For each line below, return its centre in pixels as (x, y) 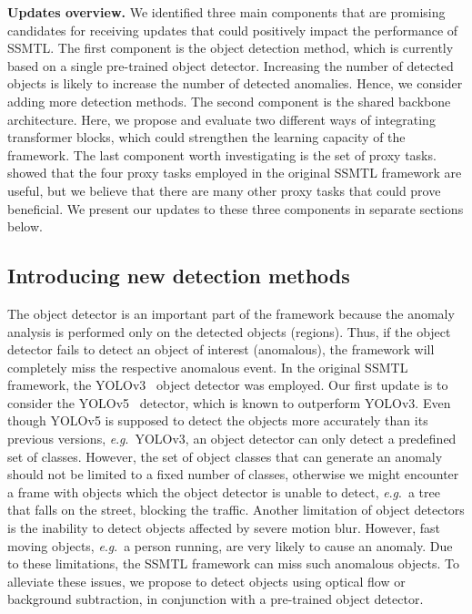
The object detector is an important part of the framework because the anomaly (231, 313)
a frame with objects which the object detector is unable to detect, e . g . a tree (224, 491)
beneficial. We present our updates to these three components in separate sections (236, 208)
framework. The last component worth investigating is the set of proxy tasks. (222, 154)
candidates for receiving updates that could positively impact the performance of (233, 30)
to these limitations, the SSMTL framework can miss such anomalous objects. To (233, 563)
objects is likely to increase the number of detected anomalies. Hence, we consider (235, 83)
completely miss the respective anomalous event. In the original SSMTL (208, 367)
